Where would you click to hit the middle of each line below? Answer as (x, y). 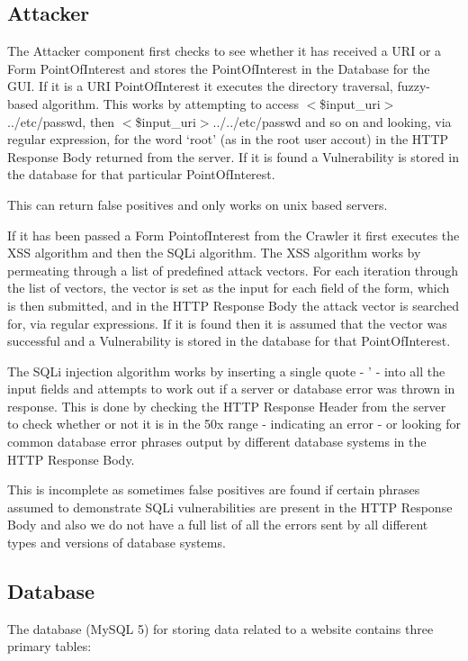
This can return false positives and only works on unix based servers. (198, 204)
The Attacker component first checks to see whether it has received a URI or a (225, 51)
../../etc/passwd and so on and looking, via (332, 121)
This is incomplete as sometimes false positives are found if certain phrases (214, 489)
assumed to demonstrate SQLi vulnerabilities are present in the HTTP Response (230, 507)
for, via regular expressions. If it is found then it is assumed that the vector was (227, 323)
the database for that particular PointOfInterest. (141, 174)
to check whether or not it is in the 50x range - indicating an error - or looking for (234, 424)
